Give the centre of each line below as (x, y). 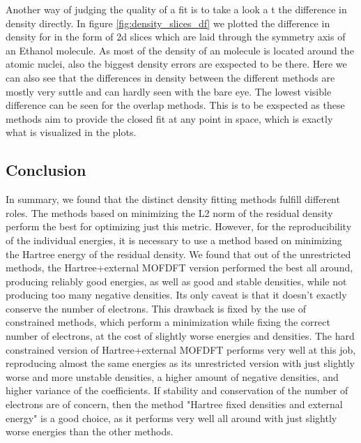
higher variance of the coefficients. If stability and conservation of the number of (177, 390)
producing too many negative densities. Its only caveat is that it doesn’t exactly (176, 295)
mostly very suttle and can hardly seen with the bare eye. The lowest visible (169, 91)
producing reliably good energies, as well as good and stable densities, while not (176, 281)
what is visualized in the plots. (71, 132)
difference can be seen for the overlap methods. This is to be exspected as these (175, 105)
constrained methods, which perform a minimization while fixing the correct (168, 322)
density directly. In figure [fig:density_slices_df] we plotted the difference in (168, 23)
